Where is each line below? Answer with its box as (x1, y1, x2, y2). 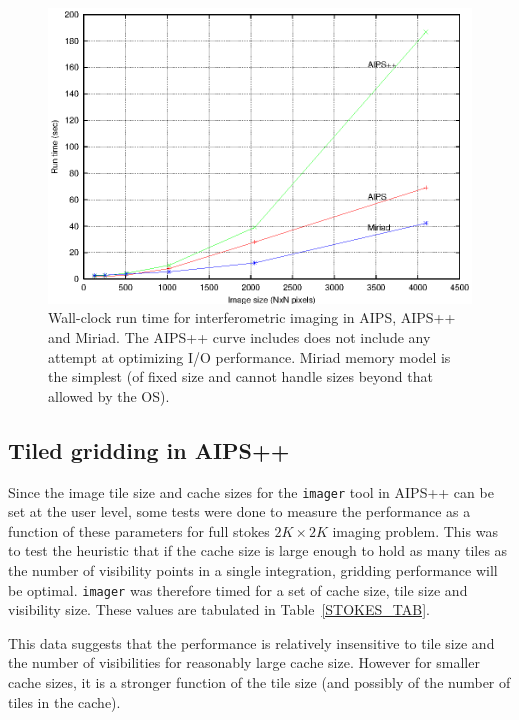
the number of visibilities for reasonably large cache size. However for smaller (8, 652, 480, 673)
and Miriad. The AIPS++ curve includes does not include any (48, 326, 431, 347)
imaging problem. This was (332, 520, 498, 541)
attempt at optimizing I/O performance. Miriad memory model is (48, 346, 451, 367)
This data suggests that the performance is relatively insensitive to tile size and (8, 632, 495, 653)
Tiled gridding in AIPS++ (8, 434, 290, 465)
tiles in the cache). (8, 691, 121, 712)
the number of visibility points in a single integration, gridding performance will (8, 559, 498, 580)
